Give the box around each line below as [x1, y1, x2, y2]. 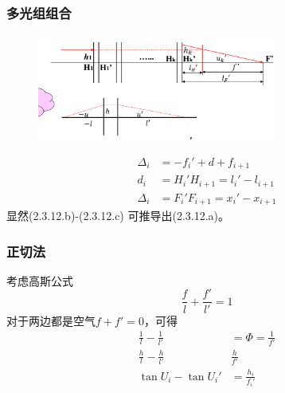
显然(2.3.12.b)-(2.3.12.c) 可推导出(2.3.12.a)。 [6, 207, 230, 224]
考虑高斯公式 [6, 272, 73, 289]
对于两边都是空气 [6, 312, 96, 328]
